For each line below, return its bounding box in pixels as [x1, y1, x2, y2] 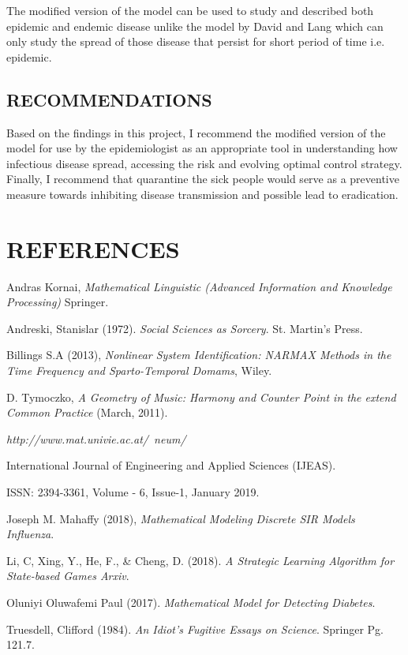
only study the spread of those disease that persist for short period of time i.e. [6, 33, 385, 50]
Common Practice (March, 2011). [6, 404, 168, 421]
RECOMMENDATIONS [6, 87, 212, 111]
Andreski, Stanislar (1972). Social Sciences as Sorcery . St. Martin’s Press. [6, 320, 363, 336]
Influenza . [6, 526, 54, 542]
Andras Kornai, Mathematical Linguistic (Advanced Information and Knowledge [6, 278, 392, 294]
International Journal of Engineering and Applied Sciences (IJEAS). [6, 457, 336, 473]
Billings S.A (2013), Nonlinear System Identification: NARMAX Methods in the [6, 346, 391, 363]
